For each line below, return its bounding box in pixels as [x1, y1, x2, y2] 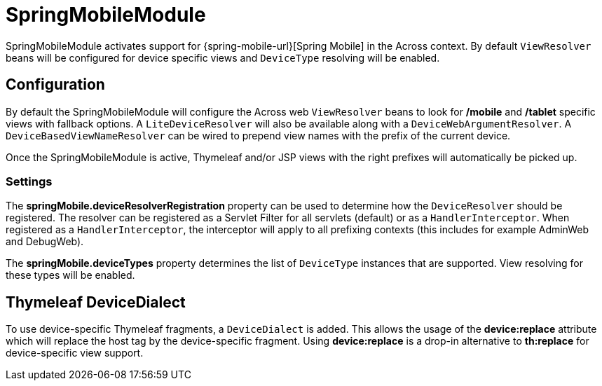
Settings [6, 174, 53, 188]
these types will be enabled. [6, 269, 135, 282]
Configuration [6, 76, 105, 94]
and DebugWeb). [6, 235, 84, 248]
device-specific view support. [6, 347, 144, 359]
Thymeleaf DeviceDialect [6, 293, 186, 311]
